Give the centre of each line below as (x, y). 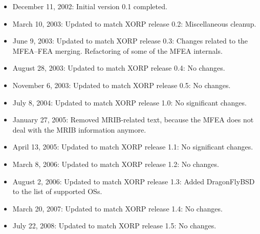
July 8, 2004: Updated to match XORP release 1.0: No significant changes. (129, 102)
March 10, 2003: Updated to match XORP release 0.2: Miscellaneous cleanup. (134, 23)
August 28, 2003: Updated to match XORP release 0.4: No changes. (119, 68)
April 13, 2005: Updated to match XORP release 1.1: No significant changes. (133, 147)
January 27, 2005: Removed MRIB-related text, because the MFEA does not (133, 120)
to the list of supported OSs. (57, 191)
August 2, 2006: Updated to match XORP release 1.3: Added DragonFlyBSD (134, 181)
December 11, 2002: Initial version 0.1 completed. (90, 6)
